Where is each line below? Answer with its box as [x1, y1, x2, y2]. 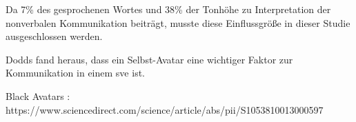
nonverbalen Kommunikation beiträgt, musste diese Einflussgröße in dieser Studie [6, 15, 350, 30]
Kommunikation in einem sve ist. [6, 65, 145, 80]
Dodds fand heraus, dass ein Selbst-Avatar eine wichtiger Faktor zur [6, 52, 293, 66]
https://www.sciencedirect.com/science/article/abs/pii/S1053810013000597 [6, 102, 324, 116]
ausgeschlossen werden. [6, 29, 103, 43]
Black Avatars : [6, 88, 70, 103]
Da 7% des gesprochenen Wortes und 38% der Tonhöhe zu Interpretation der [6, 2, 331, 16]
